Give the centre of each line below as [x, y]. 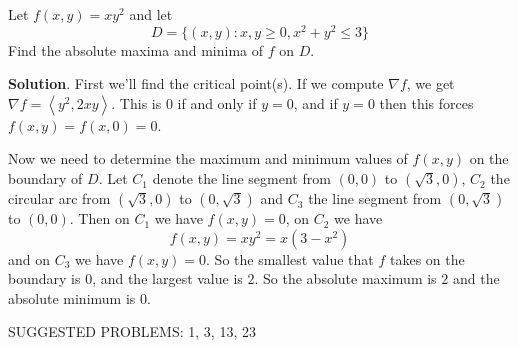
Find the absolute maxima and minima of [136, 49]
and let [151, 14]
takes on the [427, 258]
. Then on [99, 218]
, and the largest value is [167, 278]
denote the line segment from [241, 178]
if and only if [217, 102]
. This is [136, 102]
